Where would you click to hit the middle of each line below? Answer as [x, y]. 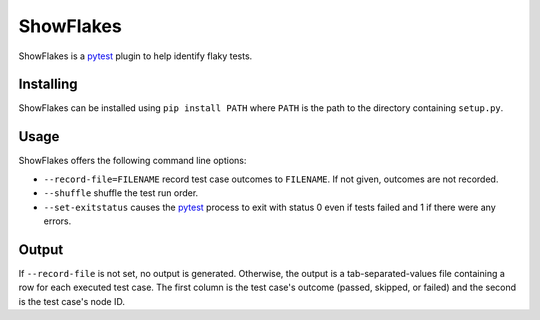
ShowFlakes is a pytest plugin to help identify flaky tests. [135, 56]
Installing [48, 84]
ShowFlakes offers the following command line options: [132, 161]
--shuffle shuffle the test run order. [121, 193]
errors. [57, 221]
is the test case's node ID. [71, 301]
